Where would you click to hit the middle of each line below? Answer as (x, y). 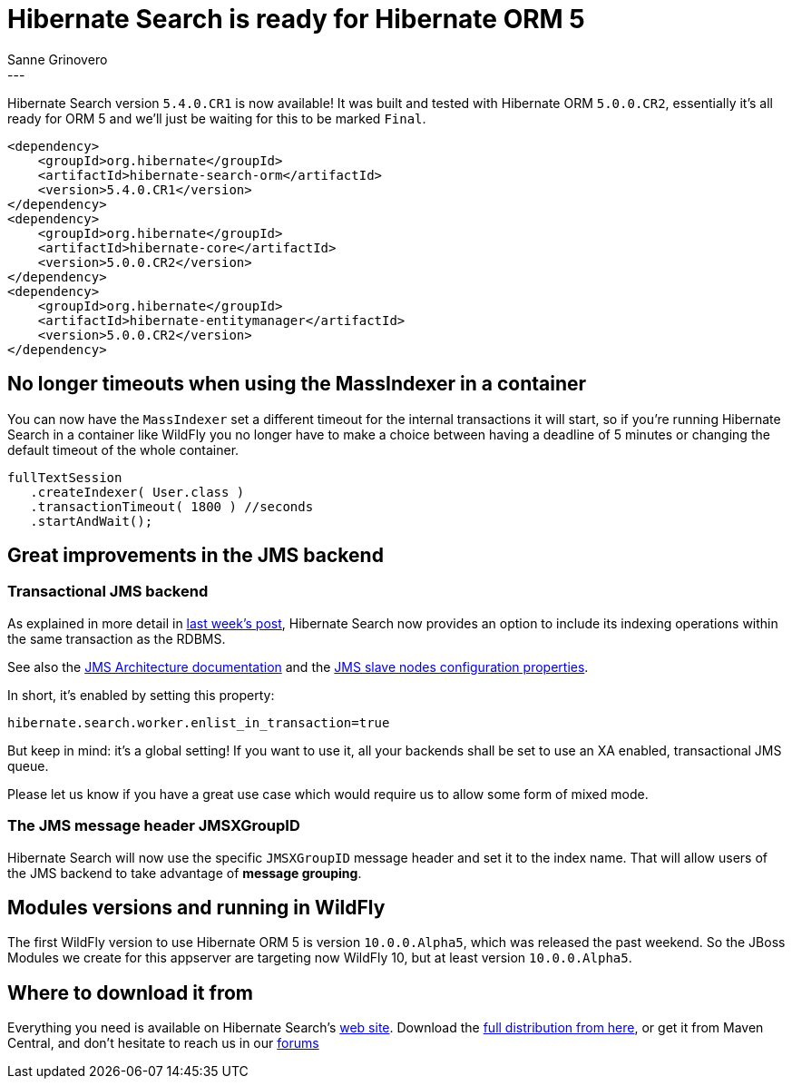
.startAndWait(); (92, 521)
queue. (28, 765)
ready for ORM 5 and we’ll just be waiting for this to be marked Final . (217, 118)
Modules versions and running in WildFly (196, 907)
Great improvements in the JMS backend (196, 556)
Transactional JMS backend (108, 592)
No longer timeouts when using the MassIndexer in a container (297, 384)
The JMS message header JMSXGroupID (154, 826)
